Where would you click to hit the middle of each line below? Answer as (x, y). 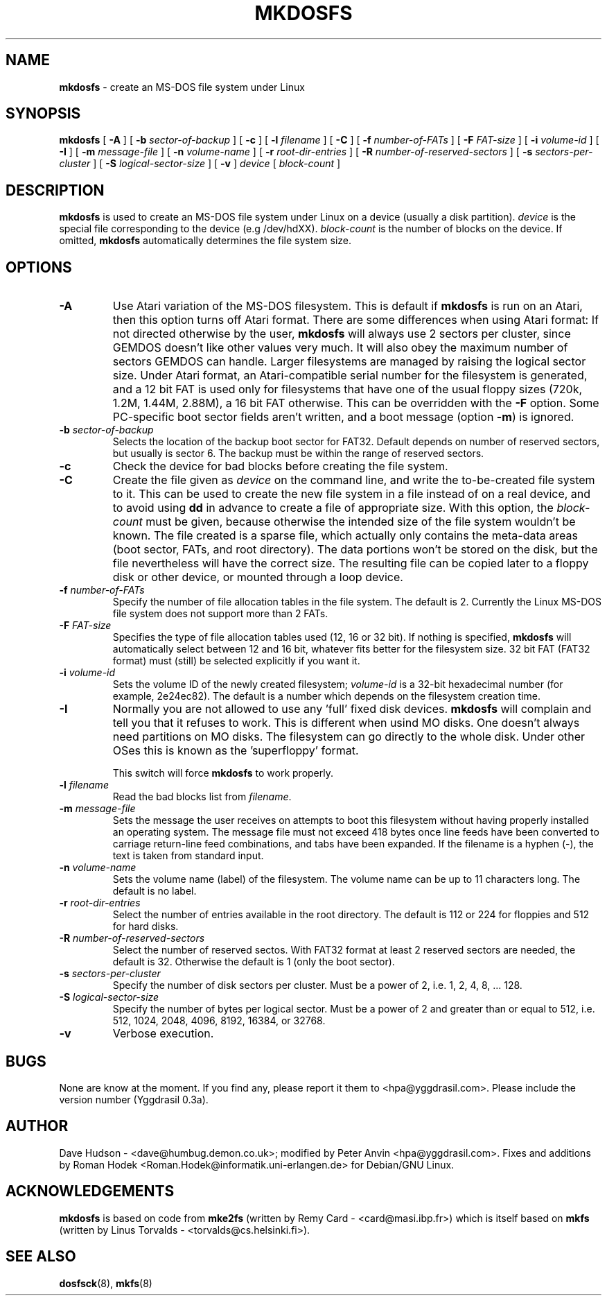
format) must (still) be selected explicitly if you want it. (236, 661)
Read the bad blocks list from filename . (202, 797)
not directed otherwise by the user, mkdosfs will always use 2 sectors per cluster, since (342, 334)
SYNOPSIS (43, 114)
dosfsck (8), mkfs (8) (106, 1283)
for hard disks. (146, 927)
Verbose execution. (163, 1034)
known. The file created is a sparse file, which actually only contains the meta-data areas (345, 536)
